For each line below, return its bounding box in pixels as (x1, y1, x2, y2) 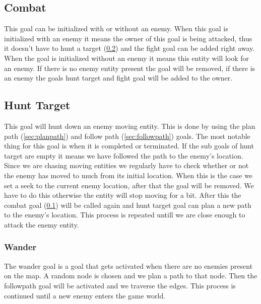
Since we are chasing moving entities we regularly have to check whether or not (4, 160, 249, 171)
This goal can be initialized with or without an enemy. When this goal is (4, 23, 228, 34)
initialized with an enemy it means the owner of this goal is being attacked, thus (4, 33, 252, 43)
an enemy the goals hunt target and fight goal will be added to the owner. (4, 72, 233, 83)
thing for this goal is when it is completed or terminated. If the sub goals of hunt (4, 140, 254, 151)
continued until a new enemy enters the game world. (4, 290, 166, 300)
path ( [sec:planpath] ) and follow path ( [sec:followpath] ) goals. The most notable (4, 130, 250, 141)
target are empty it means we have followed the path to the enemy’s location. (4, 150, 243, 161)
